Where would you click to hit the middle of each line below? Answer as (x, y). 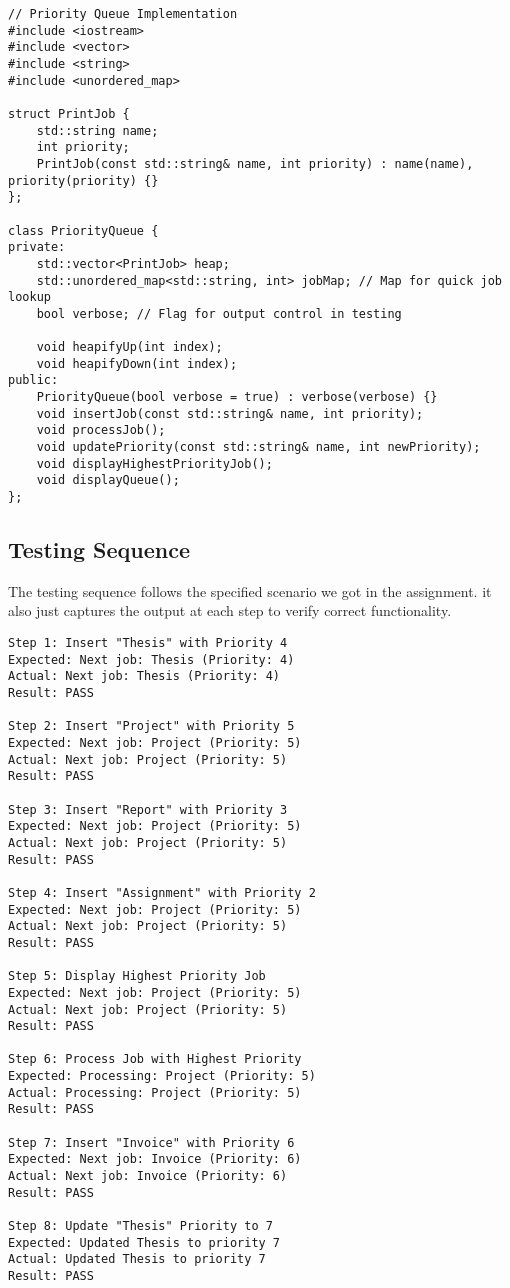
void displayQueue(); (108, 480)
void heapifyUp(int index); (129, 347)
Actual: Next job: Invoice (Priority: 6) (148, 1176)
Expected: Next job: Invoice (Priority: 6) (155, 1159)
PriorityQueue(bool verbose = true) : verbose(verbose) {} (237, 397)
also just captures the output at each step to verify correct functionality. (230, 610)
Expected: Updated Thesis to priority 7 (144, 1242)
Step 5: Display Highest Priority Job (137, 976)
